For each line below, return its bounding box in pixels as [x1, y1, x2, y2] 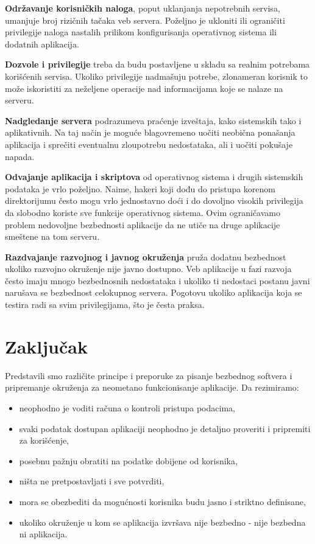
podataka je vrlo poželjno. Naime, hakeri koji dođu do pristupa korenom [5, 182, 276, 195]
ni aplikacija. [19, 528, 68, 540]
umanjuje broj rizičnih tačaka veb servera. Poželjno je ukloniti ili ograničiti [5, 13, 285, 26]
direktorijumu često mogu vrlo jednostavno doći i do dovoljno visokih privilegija [5, 194, 303, 207]
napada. [5, 150, 35, 162]
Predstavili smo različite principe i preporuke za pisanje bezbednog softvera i [5, 369, 292, 382]
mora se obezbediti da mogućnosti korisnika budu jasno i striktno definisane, [19, 495, 306, 507]
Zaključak [5, 333, 88, 358]
